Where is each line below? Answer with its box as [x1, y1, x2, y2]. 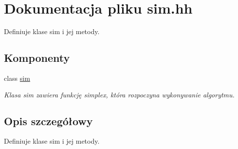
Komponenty [4, 50, 70, 65]
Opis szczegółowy [4, 113, 93, 128]
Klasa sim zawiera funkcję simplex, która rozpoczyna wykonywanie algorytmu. [4, 89, 235, 99]
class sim [4, 73, 30, 83]
